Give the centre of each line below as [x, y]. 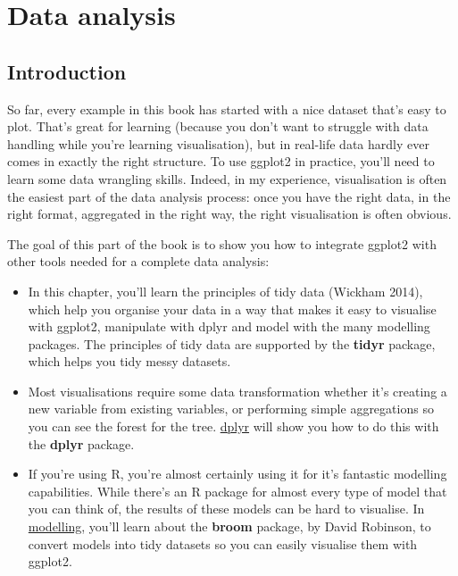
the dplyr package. [81, 443]
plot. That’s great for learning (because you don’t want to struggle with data [218, 126]
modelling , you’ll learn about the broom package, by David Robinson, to [229, 526]
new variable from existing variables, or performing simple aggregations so [231, 409]
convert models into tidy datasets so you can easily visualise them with [223, 543]
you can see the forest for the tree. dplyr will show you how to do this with [233, 426]
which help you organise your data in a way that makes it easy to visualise [232, 309]
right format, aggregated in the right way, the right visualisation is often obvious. [229, 214]
